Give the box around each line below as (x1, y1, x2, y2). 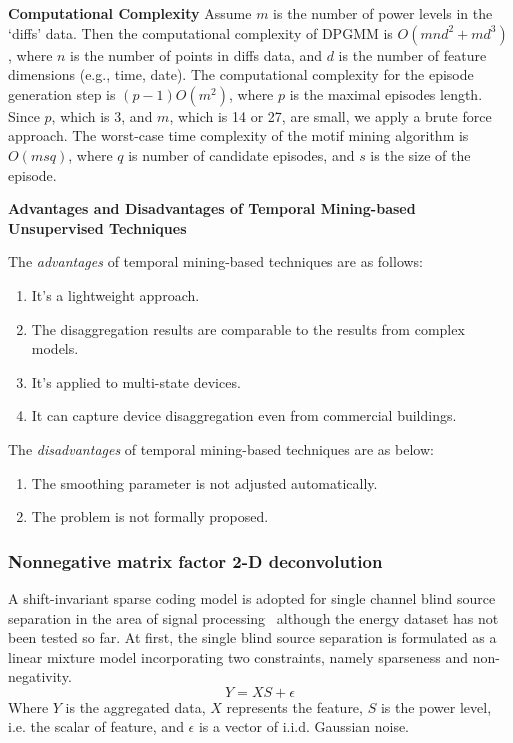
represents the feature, (226, 696, 363, 717)
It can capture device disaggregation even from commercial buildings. (31, 405, 457, 426)
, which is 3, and (51, 105, 153, 126)
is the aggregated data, (65, 696, 206, 717)
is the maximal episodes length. (289, 83, 483, 104)
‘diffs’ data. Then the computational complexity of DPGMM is (8, 22, 393, 43)
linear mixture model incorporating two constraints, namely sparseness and (8, 646, 468, 667)
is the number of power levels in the (273, 3, 493, 23)
